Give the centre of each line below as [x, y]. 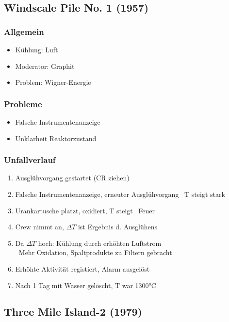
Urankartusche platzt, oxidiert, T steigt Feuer [85, 210]
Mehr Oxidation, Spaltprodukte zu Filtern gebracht [95, 252]
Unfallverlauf [30, 160]
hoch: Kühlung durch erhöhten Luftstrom [100, 243]
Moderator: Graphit [45, 66]
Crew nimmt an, [40, 227]
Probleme [23, 104]
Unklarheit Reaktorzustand [56, 138]
